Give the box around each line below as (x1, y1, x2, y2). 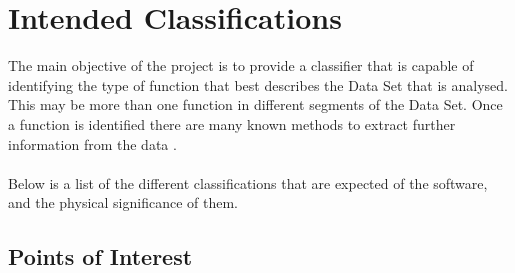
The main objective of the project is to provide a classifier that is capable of (8, 55, 474, 76)
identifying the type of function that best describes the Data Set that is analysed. (8, 74, 508, 95)
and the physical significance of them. (8, 192, 238, 213)
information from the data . (8, 133, 177, 154)
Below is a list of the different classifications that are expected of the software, (8, 172, 488, 193)
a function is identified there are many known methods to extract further (8, 113, 456, 134)
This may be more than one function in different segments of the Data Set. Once (8, 94, 503, 115)
